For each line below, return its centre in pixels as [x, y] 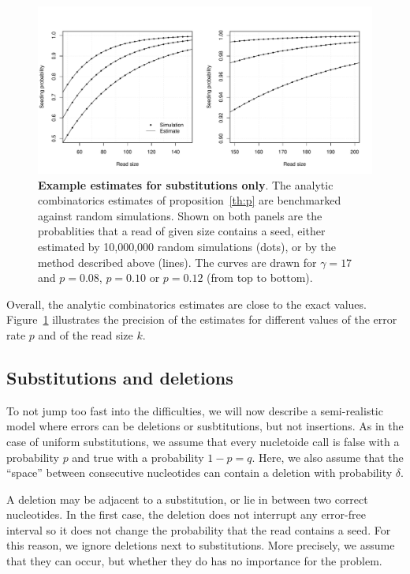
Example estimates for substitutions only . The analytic [186, 184]
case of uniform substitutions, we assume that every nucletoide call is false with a [203, 441]
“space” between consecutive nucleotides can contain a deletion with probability [199, 473]
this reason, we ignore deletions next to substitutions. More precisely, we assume [201, 545]
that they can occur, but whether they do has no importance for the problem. [194, 561]
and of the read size [86, 334]
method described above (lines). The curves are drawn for [177, 262]
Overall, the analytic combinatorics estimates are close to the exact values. [186, 304]
